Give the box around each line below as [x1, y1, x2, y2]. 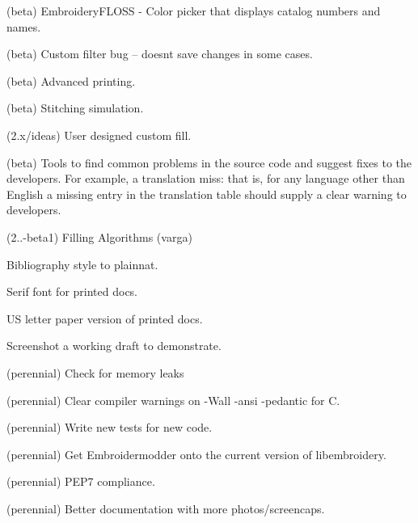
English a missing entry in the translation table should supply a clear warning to [6, 185, 407, 202]
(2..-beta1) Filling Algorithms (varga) [6, 228, 192, 245]
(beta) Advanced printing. [6, 72, 136, 89]
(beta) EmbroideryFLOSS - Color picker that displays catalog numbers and [6, 2, 381, 19]
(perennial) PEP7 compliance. [6, 473, 155, 490]
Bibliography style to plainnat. [6, 255, 158, 272]
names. [6, 18, 41, 35]
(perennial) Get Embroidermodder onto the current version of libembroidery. [6, 445, 386, 462]
